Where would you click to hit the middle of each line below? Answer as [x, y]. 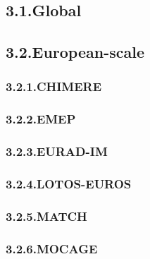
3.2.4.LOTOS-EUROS [69, 184]
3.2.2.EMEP [41, 119]
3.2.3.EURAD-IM [57, 151]
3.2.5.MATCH [46, 216]
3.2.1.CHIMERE [54, 86]
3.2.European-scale [75, 52]
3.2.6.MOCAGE [52, 248]
